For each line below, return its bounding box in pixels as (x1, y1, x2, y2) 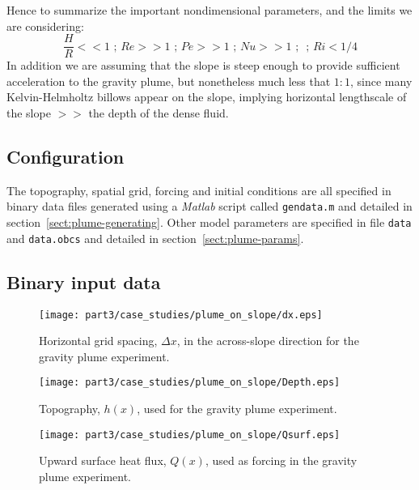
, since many (350, 72, 413, 89)
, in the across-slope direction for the (176, 332, 359, 349)
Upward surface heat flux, (39, 452, 167, 469)
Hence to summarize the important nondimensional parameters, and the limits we (6, 2, 413, 18)
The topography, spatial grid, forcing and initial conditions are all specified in (6, 181, 391, 198)
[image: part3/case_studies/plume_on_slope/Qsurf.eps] (39, 428, 341, 441)
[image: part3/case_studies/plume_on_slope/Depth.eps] (39, 377, 341, 389)
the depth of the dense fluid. (88, 104, 229, 121)
